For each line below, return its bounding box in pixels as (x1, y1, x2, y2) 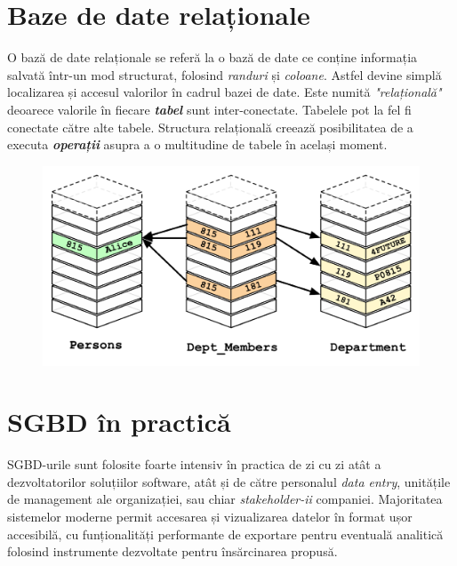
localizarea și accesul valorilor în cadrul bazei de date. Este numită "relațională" (7, 83, 442, 101)
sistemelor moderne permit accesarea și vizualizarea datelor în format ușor (7, 507, 413, 526)
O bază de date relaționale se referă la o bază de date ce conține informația (7, 48, 418, 67)
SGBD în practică (7, 403, 231, 440)
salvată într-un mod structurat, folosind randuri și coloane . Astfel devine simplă (7, 65, 442, 84)
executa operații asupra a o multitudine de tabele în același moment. (7, 135, 388, 154)
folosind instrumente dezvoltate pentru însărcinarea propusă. (7, 542, 338, 561)
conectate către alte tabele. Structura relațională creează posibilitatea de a (7, 117, 413, 136)
